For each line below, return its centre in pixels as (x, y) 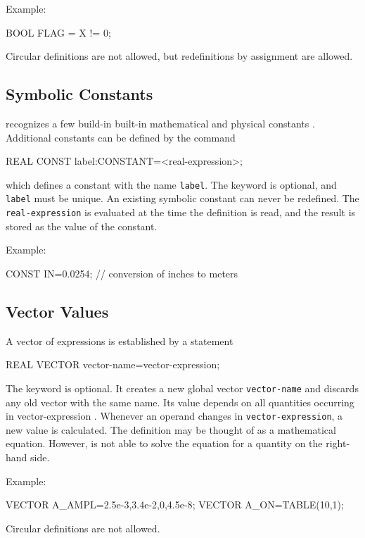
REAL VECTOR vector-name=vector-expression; (113, 364)
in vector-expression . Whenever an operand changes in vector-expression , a (174, 416)
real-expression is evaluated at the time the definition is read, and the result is (181, 212)
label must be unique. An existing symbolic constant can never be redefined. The (182, 198)
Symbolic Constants (79, 94)
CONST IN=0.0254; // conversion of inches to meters (122, 273)
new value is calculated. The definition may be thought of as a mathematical (171, 429)
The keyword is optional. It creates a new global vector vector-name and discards (182, 388)
